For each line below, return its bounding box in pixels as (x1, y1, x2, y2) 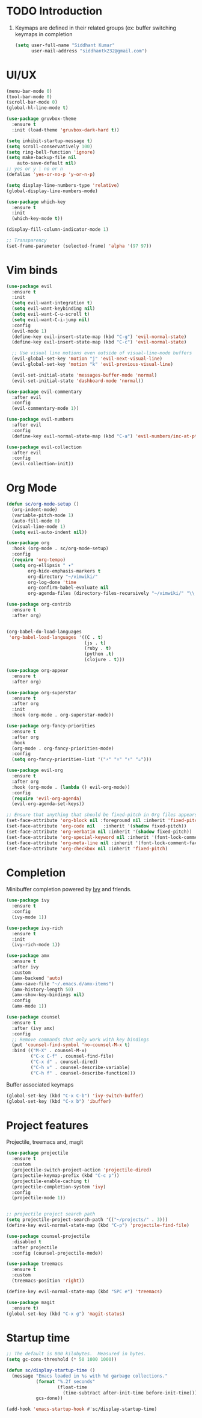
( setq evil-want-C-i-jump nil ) (11, 316, 90, 323)
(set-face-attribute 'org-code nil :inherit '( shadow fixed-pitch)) (6, 823, 187, 829)
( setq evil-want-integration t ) (11, 300, 93, 306)
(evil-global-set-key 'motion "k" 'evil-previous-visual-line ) (11, 362, 173, 368)
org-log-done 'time (28, 579, 77, 585)
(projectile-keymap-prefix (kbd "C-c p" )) (11, 1172, 120, 1179)
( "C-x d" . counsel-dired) (30, 1059, 98, 1065)
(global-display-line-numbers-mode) (6, 188, 98, 194)
